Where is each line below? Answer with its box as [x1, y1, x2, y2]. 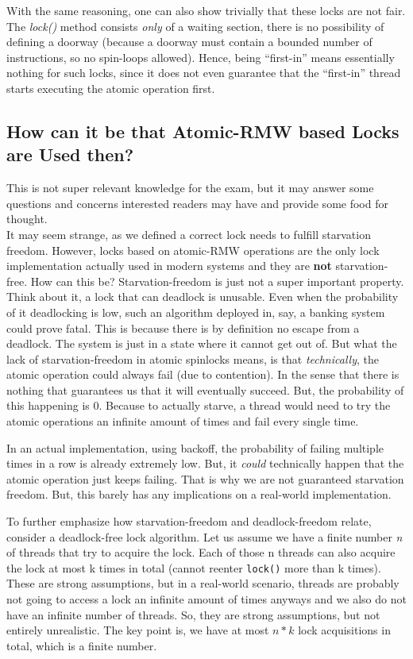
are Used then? [6, 142, 134, 167]
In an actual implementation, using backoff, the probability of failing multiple [6, 439, 384, 456]
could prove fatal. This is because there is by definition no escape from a [6, 319, 360, 336]
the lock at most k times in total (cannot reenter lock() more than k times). [6, 559, 381, 576]
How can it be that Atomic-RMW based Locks [6, 118, 399, 143]
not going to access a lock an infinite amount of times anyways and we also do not [6, 591, 407, 607]
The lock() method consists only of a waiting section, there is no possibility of [6, 17, 384, 34]
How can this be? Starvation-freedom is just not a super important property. [30, 272, 404, 289]
